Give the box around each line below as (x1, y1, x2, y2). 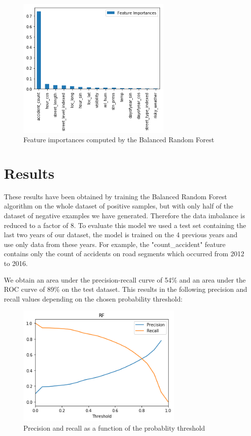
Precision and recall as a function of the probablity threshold (23, 422, 205, 433)
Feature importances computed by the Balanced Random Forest (23, 134, 215, 145)
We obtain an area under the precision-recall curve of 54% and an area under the (4, 274, 246, 284)
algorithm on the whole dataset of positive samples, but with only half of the (4, 201, 233, 211)
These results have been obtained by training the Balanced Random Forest (4, 191, 227, 201)
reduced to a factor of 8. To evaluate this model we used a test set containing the (4, 220, 246, 230)
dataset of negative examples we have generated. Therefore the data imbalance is (4, 210, 245, 221)
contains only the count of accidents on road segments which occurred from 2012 (4, 248, 244, 259)
